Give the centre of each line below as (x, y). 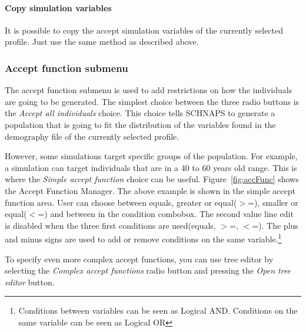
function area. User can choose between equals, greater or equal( (121, 202)
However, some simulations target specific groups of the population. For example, (151, 156)
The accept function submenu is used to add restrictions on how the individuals (149, 90)
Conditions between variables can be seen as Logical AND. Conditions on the (158, 310)
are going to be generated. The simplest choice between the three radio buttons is (152, 101)
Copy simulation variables (58, 7)
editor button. (30, 282)
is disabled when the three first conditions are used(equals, (110, 225)
